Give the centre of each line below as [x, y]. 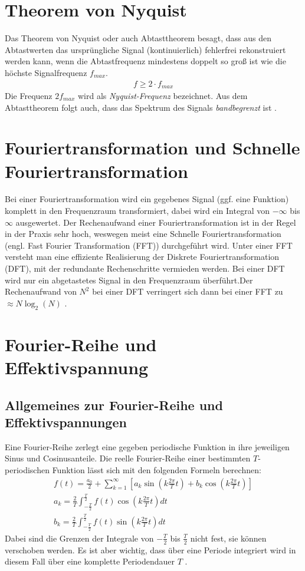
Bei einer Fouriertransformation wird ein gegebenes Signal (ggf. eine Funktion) [147, 199]
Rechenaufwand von [41, 291]
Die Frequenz [29, 95]
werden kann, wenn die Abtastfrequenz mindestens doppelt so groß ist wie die [145, 61]
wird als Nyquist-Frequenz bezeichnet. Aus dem [163, 95]
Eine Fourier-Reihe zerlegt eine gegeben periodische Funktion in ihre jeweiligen [147, 446]
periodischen [27, 469]
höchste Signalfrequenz [46, 72]
